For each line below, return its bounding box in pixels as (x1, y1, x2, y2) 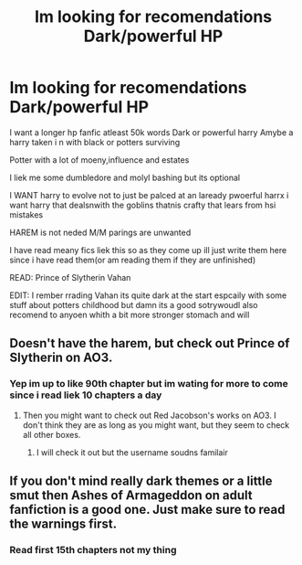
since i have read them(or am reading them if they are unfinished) (9, 254, 256, 265)
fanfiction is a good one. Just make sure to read (9, 502, 286, 517)
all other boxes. (22, 429, 81, 440)
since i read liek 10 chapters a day (9, 389, 162, 401)
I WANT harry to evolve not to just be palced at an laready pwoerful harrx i (9, 189, 289, 200)
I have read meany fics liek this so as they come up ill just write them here (9, 244, 287, 255)
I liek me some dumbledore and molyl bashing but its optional (9, 172, 240, 183)
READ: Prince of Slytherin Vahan (9, 272, 131, 282)
